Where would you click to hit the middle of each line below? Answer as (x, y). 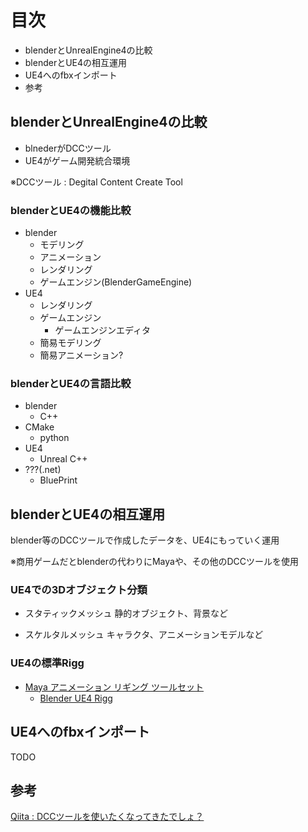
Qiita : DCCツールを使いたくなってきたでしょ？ (107, 817)
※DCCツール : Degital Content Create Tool (96, 182)
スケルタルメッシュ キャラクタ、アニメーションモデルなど (144, 635)
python (54, 438)
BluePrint (58, 480)
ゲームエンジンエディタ (102, 330)
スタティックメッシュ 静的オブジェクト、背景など (126, 613)
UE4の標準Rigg (47, 663)
